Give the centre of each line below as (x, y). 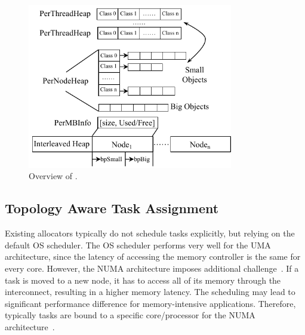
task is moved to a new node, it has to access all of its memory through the (143, 280)
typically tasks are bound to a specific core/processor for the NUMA (130, 315)
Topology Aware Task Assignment (112, 208)
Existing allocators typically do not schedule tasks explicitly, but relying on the (150, 233)
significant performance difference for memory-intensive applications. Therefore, (150, 303)
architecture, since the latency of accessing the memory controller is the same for (153, 256)
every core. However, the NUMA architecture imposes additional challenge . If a (152, 268)
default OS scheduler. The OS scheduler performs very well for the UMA (138, 245)
